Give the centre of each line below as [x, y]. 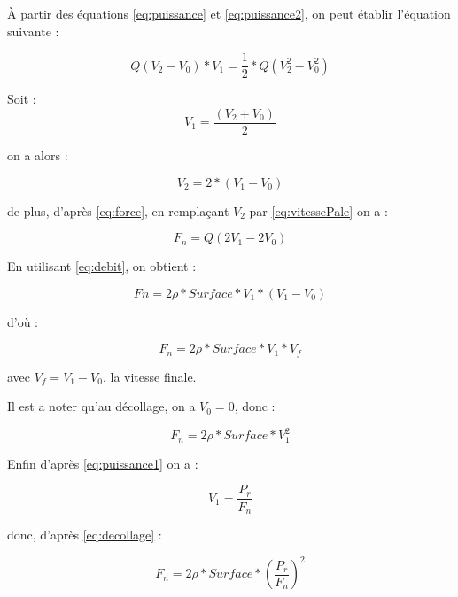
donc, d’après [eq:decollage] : [85, 534]
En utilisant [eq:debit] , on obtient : [102, 266]
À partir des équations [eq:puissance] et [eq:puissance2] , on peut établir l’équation [229, 13]
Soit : [22, 99]
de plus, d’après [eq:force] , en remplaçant [118, 210]
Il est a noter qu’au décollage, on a [101, 406]
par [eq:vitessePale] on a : [318, 210]
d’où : [23, 321]
